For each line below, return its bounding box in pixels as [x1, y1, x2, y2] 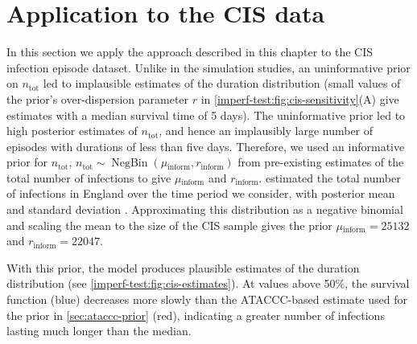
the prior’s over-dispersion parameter [6, 90, 189, 107]
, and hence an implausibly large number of [159, 122, 374, 139]
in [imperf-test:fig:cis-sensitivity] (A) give [200, 90, 399, 107]
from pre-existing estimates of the [237, 154, 404, 170]
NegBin [111, 158, 148, 170]
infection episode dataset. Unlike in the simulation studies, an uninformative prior [6, 59, 411, 76]
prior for [6, 154, 48, 170]
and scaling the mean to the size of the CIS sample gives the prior [6, 216, 332, 233]
